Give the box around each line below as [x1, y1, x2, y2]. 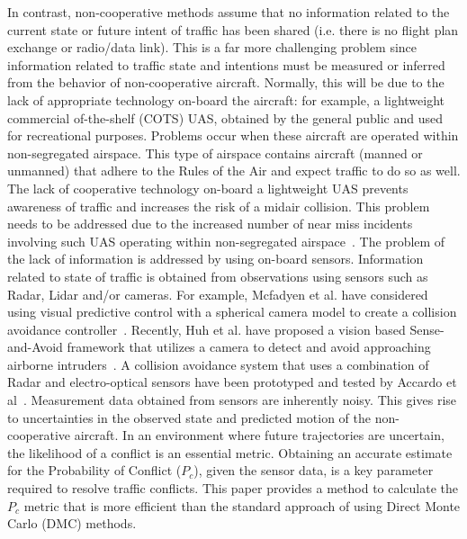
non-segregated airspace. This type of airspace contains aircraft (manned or [7, 143, 423, 162]
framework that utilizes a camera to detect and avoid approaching [67, 337, 431, 356]
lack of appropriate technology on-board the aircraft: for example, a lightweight [7, 90, 445, 109]
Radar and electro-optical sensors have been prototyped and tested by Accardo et [7, 373, 457, 391]
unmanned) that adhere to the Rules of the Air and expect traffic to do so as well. [7, 161, 461, 180]
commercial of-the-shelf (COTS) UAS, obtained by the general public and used [7, 108, 444, 127]
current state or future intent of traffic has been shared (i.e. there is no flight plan [7, 20, 459, 39]
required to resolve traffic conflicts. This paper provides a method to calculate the [7, 479, 459, 498]
